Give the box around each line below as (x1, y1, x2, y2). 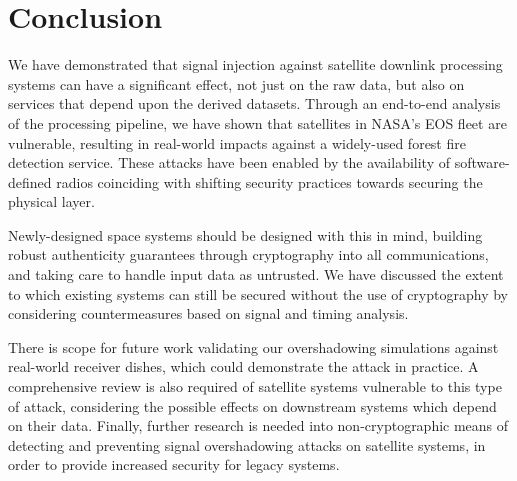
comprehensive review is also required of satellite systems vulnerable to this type (8, 376, 502, 397)
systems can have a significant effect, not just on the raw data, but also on (8, 73, 465, 94)
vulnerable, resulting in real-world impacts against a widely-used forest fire (8, 132, 466, 153)
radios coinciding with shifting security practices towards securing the (56, 171, 483, 192)
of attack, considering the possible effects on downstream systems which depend (8, 395, 497, 416)
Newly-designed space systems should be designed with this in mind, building (8, 224, 483, 245)
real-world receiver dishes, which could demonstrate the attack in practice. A (8, 356, 479, 377)
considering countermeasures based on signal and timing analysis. (8, 303, 409, 324)
